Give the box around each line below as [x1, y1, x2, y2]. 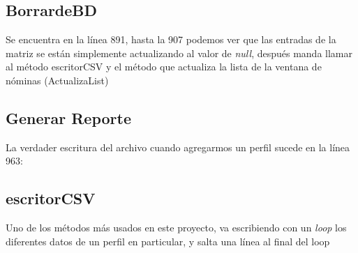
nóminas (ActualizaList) [6, 72, 109, 87]
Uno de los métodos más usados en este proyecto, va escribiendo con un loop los [6, 220, 347, 235]
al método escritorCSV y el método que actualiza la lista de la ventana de [6, 59, 322, 74]
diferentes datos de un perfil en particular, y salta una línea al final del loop [6, 233, 330, 248]
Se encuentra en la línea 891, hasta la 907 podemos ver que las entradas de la [6, 32, 336, 47]
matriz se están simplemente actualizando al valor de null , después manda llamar [6, 45, 352, 60]
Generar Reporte [6, 107, 131, 128]
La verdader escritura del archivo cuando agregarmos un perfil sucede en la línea [6, 139, 350, 154]
